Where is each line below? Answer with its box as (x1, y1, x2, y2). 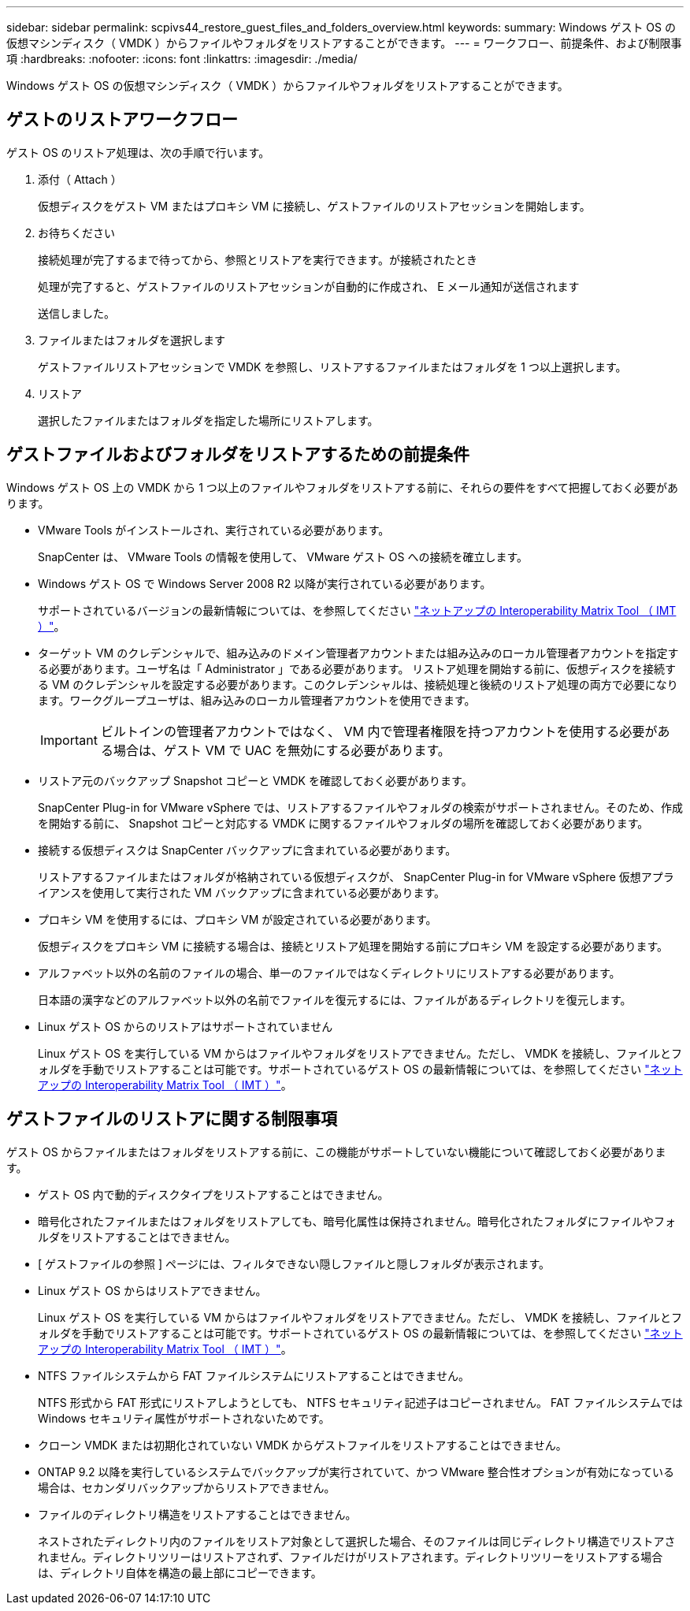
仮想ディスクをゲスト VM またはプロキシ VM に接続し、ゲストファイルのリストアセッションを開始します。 (38, 199, 591, 213)
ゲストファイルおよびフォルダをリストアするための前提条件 (6, 445, 469, 465)
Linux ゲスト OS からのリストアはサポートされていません (38, 1019, 333, 1033)
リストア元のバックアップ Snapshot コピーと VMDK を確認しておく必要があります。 (38, 773, 473, 787)
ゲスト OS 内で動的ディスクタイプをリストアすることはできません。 (38, 1187, 389, 1201)
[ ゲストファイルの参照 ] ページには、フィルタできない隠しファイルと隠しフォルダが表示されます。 (38, 1256, 551, 1271)
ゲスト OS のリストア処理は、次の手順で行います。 (6, 145, 270, 159)
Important (40, 731, 98, 748)
